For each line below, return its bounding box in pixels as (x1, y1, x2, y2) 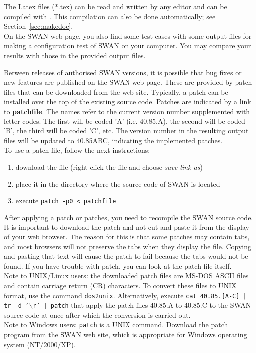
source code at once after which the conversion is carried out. (4, 309, 191, 320)
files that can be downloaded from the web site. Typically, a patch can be (4, 86, 228, 97)
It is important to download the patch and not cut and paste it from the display (4, 222, 249, 232)
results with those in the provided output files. (4, 50, 146, 60)
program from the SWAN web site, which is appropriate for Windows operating (4, 329, 247, 340)
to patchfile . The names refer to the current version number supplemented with (4, 106, 250, 116)
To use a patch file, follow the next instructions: (4, 145, 150, 155)
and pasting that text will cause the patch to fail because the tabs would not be (4, 251, 248, 261)
